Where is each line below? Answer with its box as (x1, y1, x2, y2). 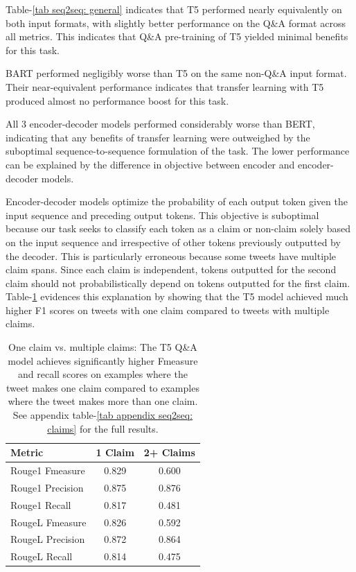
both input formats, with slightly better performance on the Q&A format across (6, 15, 346, 30)
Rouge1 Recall (10, 497, 71, 512)
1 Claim (96, 445, 134, 460)
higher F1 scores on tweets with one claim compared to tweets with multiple (6, 302, 330, 317)
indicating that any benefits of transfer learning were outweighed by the (6, 130, 310, 144)
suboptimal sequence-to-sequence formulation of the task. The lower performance (6, 144, 350, 158)
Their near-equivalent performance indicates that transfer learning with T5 (6, 79, 324, 94)
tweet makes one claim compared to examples (6, 380, 199, 395)
